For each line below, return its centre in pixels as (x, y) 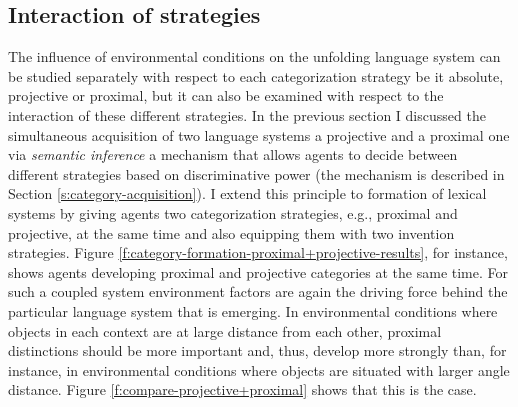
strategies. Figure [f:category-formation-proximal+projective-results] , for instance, (258, 252)
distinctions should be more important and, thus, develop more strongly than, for (257, 350)
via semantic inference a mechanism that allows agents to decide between (233, 154)
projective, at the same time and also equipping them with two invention (231, 232)
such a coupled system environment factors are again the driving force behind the (258, 291)
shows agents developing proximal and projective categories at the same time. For (258, 271)
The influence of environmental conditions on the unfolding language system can (254, 56)
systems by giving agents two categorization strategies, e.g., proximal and (233, 212)
